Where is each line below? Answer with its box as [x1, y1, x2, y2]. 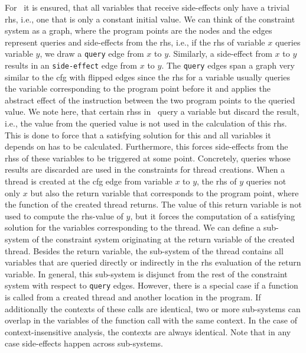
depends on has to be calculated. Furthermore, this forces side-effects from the [5, 140, 288, 153]
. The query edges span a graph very [161, 59, 295, 72]
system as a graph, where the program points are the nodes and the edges [5, 24, 272, 37]
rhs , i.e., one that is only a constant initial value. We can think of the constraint [5, 12, 295, 25]
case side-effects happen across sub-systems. [5, 337, 163, 349]
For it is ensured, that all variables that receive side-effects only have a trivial [5, 1, 289, 13]
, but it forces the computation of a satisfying [130, 209, 295, 222]
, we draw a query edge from [40, 47, 144, 60]
